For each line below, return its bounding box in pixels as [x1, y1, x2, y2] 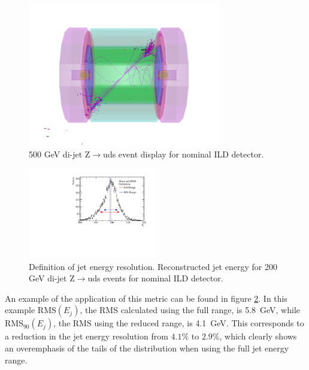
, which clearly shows [219, 330, 297, 342]
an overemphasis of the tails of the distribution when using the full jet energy [5, 341, 289, 354]
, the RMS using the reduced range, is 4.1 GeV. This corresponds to [53, 317, 304, 329]
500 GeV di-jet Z [29, 147, 90, 160]
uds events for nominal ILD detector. [87, 272, 223, 284]
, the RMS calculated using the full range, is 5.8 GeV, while [80, 304, 301, 316]
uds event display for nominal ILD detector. [103, 147, 264, 160]
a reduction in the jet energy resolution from [5, 330, 168, 342]
